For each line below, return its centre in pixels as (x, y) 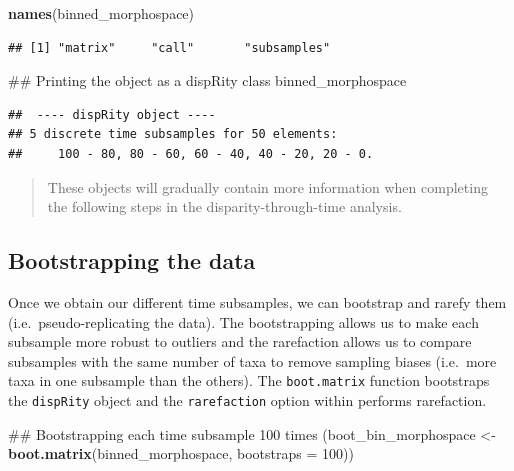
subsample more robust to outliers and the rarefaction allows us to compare (240, 341)
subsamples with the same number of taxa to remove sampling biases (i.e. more (252, 360)
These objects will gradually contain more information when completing (267, 186)
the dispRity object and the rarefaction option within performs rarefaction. (247, 399)
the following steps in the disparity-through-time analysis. (224, 206)
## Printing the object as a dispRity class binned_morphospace (207, 80)
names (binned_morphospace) (101, 13)
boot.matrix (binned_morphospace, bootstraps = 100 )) (181, 453)
